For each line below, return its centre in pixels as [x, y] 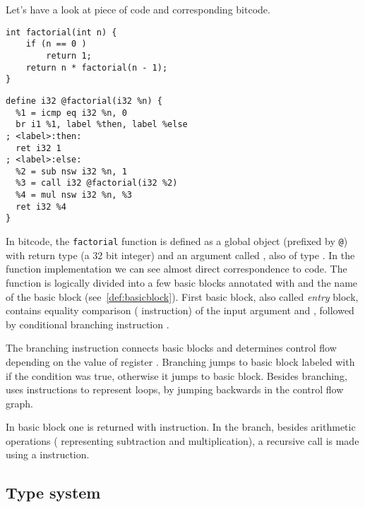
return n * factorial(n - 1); [97, 67]
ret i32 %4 [41, 207]
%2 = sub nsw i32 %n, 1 [71, 171]
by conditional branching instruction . [88, 324]
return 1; [69, 55]
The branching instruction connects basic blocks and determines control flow [171, 348]
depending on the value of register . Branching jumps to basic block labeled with [180, 361]
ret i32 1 [38, 148]
